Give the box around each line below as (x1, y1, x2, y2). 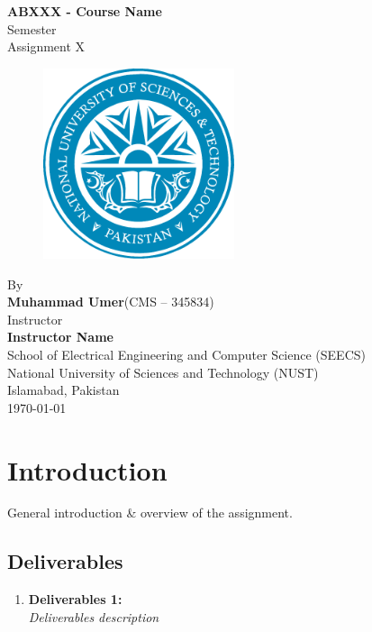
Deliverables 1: (28, 590, 122, 609)
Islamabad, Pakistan (7, 380, 120, 399)
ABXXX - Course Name (7, 2, 162, 20)
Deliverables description (28, 607, 159, 626)
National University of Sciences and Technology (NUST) (7, 362, 319, 381)
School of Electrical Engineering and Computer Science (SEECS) (7, 344, 366, 363)
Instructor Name (7, 327, 113, 346)
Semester (7, 19, 57, 38)
